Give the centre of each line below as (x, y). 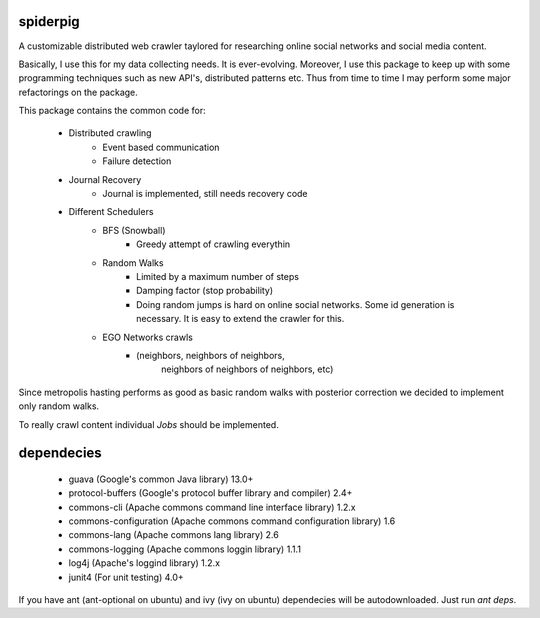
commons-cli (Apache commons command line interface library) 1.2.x (212, 507)
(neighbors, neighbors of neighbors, (210, 355)
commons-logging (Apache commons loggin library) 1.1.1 (185, 549)
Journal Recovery (105, 179)
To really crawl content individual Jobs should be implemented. (148, 424)
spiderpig (49, 21)
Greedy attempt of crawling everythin (213, 244)
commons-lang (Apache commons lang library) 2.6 (173, 535)
